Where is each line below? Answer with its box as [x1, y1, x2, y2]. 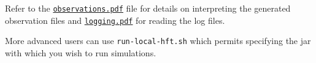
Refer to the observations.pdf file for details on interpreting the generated [5, 2, 291, 14]
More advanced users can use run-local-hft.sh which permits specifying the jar [5, 34, 311, 47]
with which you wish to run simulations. [5, 46, 156, 59]
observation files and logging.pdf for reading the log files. [5, 13, 225, 26]
